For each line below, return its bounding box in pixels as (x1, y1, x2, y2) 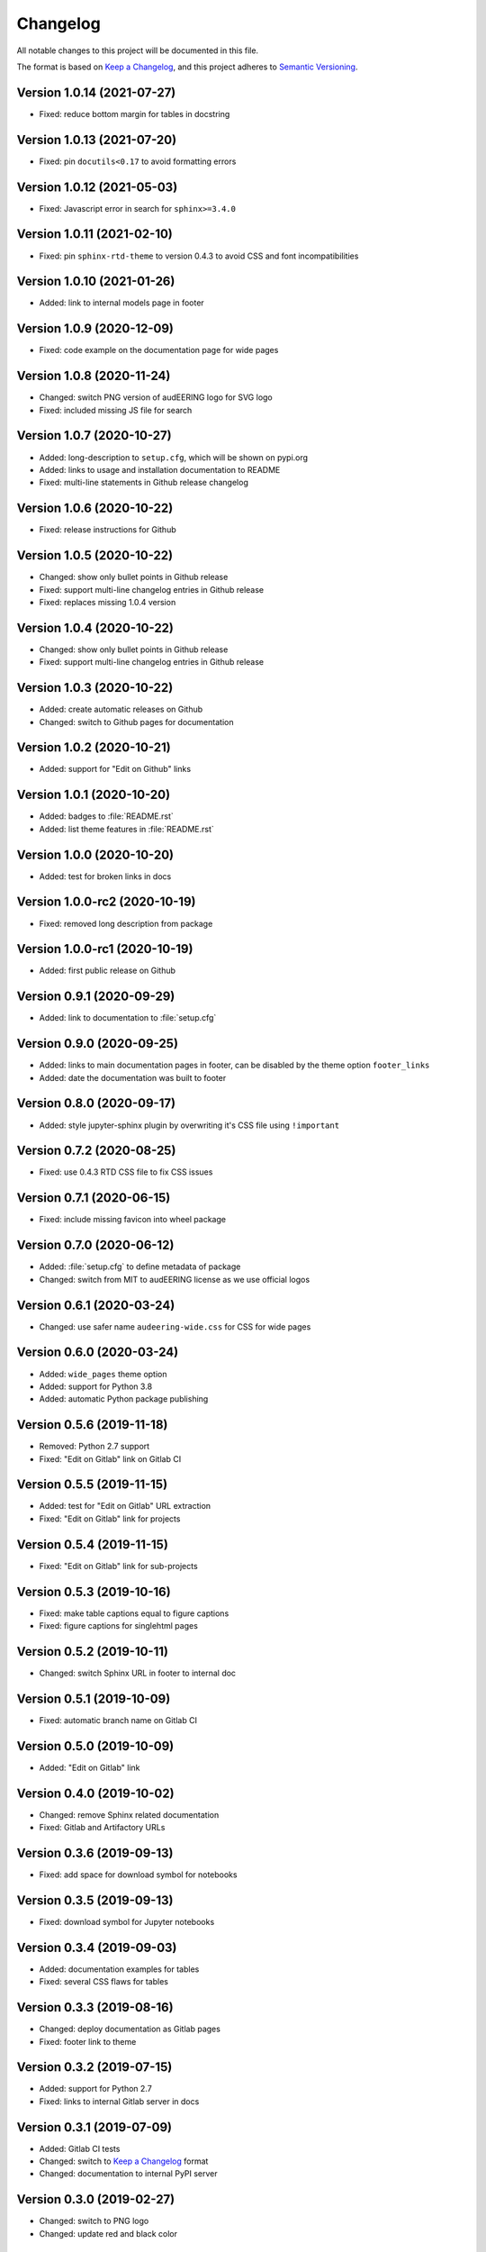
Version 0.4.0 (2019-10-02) (16, 1785, 175, 1801)
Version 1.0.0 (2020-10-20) (16, 847, 175, 862)
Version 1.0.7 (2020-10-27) (16, 428, 172, 443)
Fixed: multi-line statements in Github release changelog (39, 477, 249, 488)
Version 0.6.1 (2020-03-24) (16, 1297, 175, 1312)
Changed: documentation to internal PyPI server (39, 2168, 218, 2179)
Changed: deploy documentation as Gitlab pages (39, 2023, 220, 2035)
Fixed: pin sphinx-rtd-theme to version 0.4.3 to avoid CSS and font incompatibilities (39, 250, 359, 261)
